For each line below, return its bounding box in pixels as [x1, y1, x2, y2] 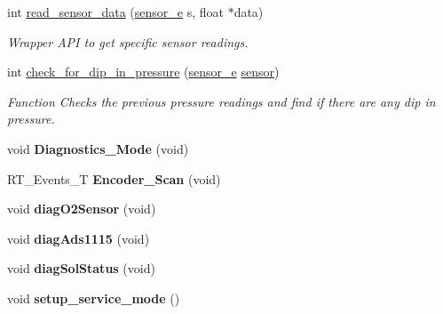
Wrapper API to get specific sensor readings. [7, 32, 249, 51]
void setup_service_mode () [7, 288, 180, 307]
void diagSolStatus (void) [7, 259, 155, 278]
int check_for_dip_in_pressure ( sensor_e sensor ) [7, 62, 280, 81]
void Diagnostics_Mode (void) [7, 139, 189, 157]
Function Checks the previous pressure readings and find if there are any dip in [7, 92, 436, 110]
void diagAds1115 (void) [7, 229, 150, 247]
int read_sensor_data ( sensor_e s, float [7, 3, 224, 20]
